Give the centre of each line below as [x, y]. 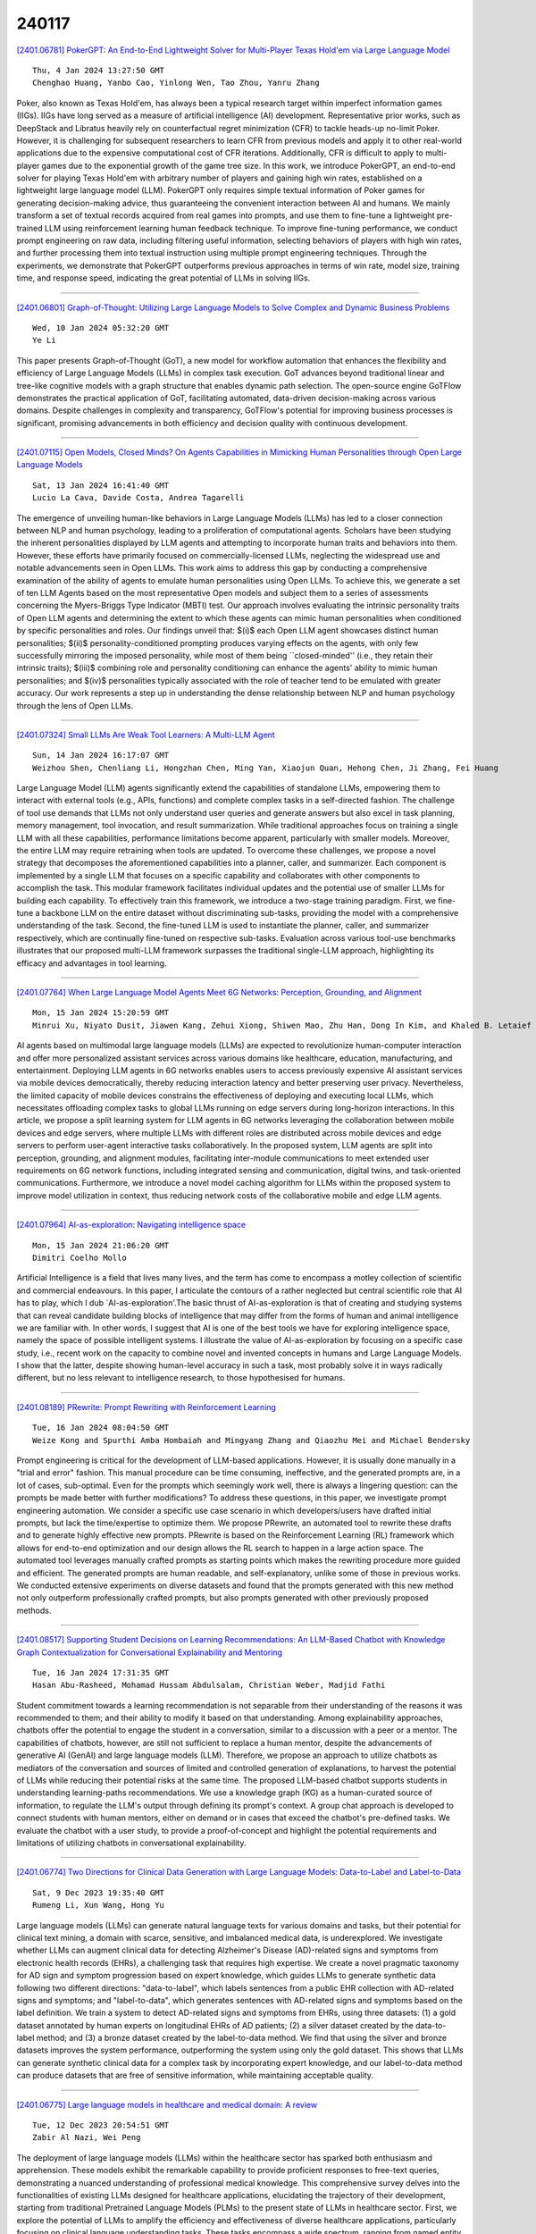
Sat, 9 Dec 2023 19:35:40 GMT [99, 1893]
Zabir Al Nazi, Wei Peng [87, 2137]
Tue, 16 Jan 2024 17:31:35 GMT [101, 1672]
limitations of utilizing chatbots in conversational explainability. [131, 1843]
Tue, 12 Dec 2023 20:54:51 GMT [101, 2125]
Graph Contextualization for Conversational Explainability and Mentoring [150, 1652]
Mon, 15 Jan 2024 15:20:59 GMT [101, 1013]
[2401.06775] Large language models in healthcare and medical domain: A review [167, 2104]
